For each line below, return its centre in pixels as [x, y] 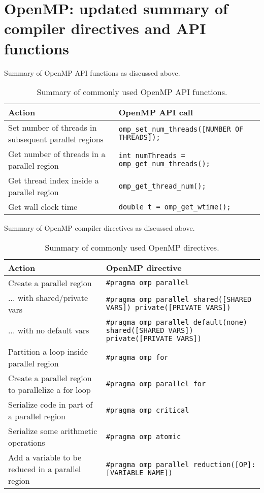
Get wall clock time [43, 207]
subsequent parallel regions [56, 139]
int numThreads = [152, 156]
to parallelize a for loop [49, 389]
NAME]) [160, 473]
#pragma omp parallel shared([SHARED [179, 299]
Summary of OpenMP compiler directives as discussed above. [100, 228]
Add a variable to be [45, 457]
